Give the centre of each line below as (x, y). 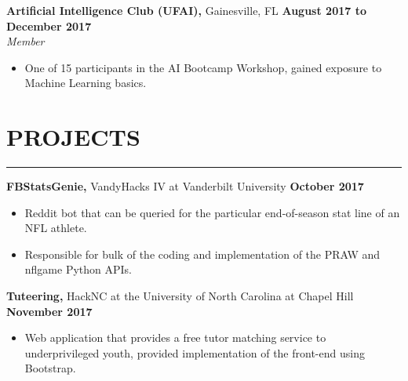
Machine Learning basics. (86, 83)
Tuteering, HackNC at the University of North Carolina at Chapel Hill (180, 296)
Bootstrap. (50, 368)
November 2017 (49, 311)
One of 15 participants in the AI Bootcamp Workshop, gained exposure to (203, 67)
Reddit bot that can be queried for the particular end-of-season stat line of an (212, 212)
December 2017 (49, 25)
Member (25, 41)
